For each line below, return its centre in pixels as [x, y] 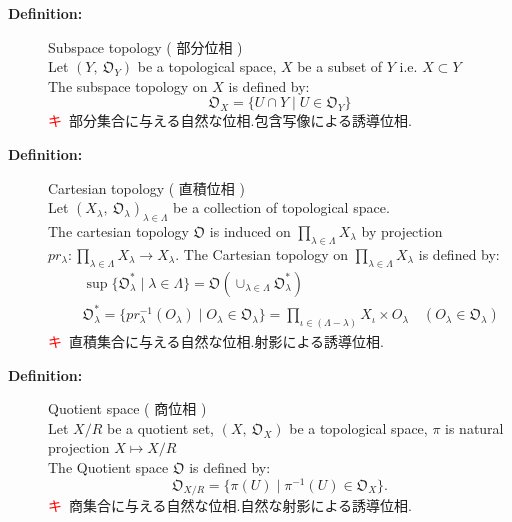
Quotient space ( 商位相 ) [127, 408]
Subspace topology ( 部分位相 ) [145, 46]
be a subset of [340, 66]
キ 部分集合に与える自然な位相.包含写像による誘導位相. [230, 120]
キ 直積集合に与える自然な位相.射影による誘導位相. [216, 340]
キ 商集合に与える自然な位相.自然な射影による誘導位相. [230, 505]
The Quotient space [108, 466]
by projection [402, 230]
